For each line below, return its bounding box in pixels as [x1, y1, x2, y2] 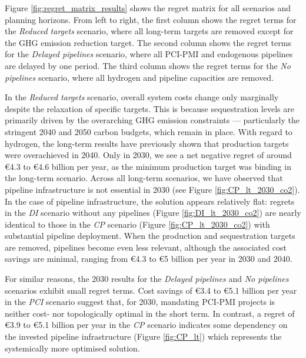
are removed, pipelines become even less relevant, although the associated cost [5, 241, 287, 253]
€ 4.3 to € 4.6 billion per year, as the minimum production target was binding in [5, 160, 291, 172]
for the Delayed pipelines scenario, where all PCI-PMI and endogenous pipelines [5, 48, 293, 60]
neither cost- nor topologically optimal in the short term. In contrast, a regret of [5, 307, 295, 319]
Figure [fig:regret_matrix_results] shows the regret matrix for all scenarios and [5, 2, 291, 14]
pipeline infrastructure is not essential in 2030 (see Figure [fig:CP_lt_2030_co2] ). [5, 183, 300, 195]
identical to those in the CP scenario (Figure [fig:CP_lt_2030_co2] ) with [5, 218, 270, 230]
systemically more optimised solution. [5, 341, 140, 354]
